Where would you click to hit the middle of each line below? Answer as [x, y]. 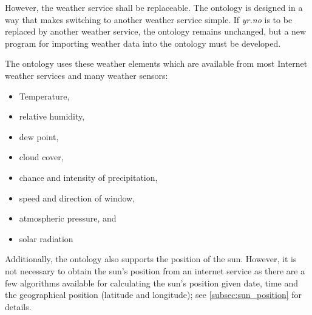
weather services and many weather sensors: [86, 75]
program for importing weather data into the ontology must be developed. [143, 43]
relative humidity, [52, 116]
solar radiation [46, 238]
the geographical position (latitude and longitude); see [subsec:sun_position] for [154, 295]
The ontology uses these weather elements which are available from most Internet [156, 63]
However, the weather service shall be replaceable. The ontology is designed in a [154, 7]
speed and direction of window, [77, 198]
